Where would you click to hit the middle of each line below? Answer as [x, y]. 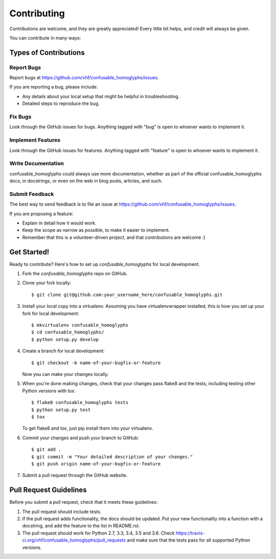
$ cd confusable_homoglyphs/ [68, 332]
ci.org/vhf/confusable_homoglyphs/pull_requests [74, 540]
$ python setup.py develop [65, 339]
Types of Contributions [47, 52]
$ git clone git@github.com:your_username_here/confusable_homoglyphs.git [127, 295]
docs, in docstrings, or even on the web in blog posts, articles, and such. [86, 181]
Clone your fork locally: [47, 283]
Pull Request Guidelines [48, 490]
